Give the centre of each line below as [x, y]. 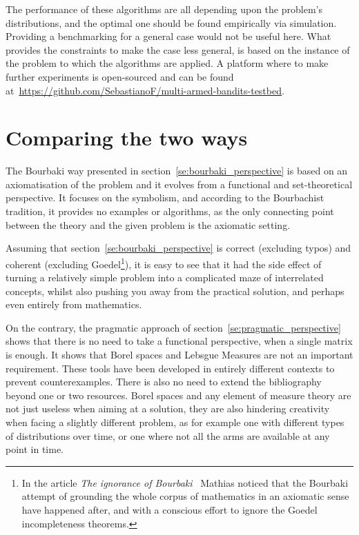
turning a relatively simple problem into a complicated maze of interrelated [165, 277]
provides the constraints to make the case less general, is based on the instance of [178, 49]
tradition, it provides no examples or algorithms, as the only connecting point [170, 211]
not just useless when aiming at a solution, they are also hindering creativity [168, 408]
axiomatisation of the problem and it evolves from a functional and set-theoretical [179, 184]
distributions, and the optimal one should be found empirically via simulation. [171, 22]
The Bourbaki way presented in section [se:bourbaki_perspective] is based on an [177, 171]
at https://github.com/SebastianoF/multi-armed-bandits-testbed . [145, 90]
